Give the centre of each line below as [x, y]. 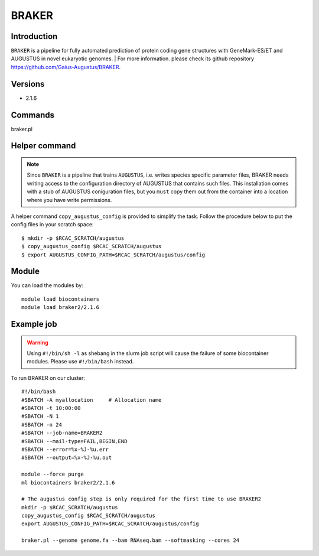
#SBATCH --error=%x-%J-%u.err [65, 449]
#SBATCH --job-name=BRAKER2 [62, 433]
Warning [38, 342]
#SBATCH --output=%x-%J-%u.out [67, 458]
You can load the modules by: [47, 285]
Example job [34, 324]
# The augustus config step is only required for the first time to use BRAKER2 [141, 499]
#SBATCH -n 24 [42, 425]
